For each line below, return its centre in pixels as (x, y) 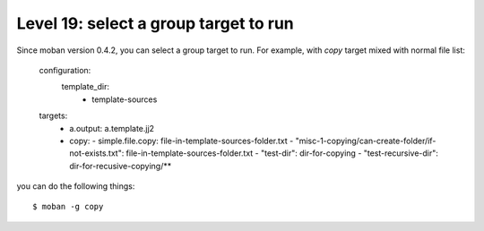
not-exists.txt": (97, 153)
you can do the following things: (76, 186)
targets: (53, 115)
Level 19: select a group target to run (156, 23)
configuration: (65, 70)
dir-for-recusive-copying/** (121, 166)
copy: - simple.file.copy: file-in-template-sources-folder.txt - (181, 141)
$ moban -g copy (68, 207)
